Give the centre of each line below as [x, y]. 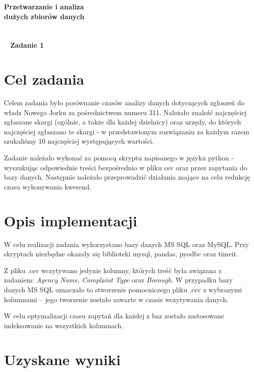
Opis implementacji [71, 220]
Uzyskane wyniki [62, 359]
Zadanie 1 [27, 45]
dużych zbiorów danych [44, 16]
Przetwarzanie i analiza [44, 6]
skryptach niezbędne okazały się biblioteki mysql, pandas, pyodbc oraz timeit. [121, 254]
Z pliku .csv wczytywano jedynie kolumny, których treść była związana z [113, 270]
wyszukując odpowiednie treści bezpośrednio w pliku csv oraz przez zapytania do [126, 167]
